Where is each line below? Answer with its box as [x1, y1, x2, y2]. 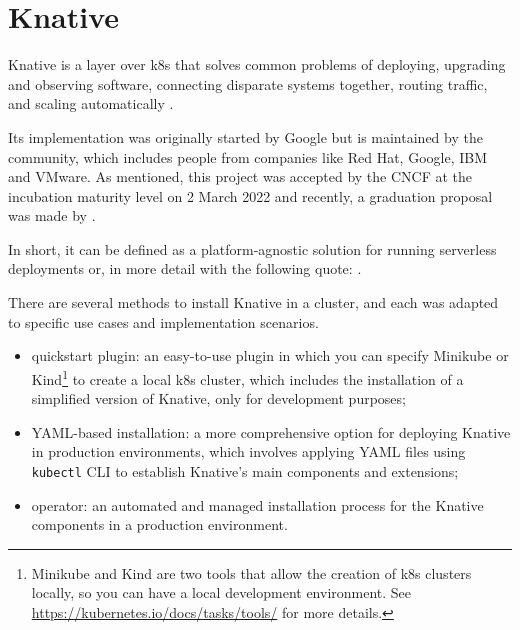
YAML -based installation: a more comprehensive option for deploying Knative [31, 421, 511, 442]
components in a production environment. [31, 514, 288, 535]
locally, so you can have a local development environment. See [31, 582, 412, 603]
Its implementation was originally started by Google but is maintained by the [8, 126, 483, 147]
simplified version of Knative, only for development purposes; [31, 388, 406, 409]
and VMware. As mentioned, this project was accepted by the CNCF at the [8, 166, 473, 187]
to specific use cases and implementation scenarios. [8, 311, 319, 332]
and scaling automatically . [8, 93, 174, 114]
